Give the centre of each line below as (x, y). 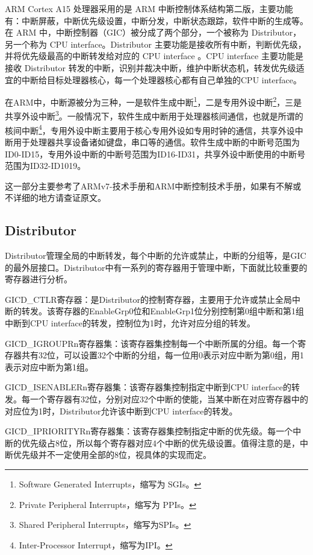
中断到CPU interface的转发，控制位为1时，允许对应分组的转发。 (130, 323)
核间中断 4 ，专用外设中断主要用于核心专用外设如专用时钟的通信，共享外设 (150, 129)
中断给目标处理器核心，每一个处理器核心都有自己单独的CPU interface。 (161, 79)
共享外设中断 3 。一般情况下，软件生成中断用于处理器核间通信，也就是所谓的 (154, 115)
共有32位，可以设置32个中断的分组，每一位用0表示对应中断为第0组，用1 (163, 355)
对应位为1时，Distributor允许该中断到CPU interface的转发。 (121, 411)
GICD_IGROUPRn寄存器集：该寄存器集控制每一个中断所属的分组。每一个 (151, 343)
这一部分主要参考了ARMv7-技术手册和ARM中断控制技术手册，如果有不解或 (153, 186)
